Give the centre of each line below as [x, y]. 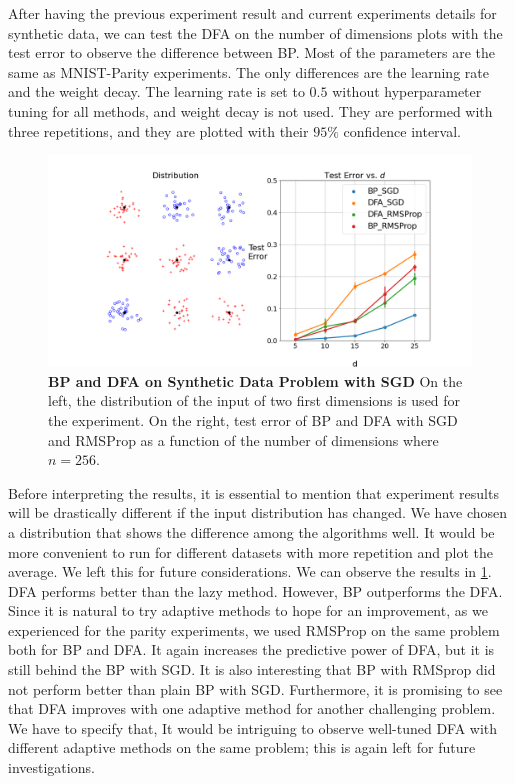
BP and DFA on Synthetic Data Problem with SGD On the [255, 380]
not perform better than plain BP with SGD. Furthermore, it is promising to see [255, 688]
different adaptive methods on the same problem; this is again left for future [242, 747]
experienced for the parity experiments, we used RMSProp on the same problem [254, 629]
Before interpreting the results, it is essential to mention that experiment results [253, 492]
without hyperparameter [407, 91]
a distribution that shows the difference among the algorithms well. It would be [251, 531]
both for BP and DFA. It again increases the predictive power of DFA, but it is [251, 649]
